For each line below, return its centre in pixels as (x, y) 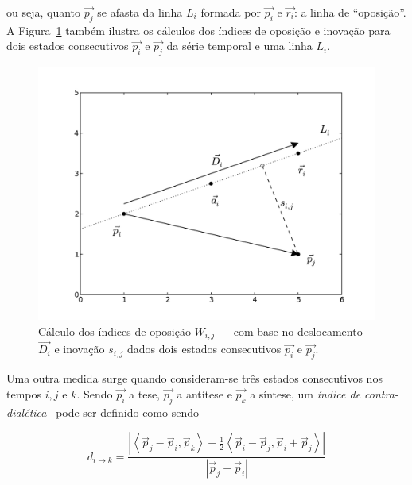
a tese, (145, 393)
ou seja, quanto (44, 12)
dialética (27, 412)
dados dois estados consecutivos (204, 349)
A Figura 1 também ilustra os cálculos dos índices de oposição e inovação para (198, 30)
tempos (24, 393)
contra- (381, 393)
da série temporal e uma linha (239, 46)
